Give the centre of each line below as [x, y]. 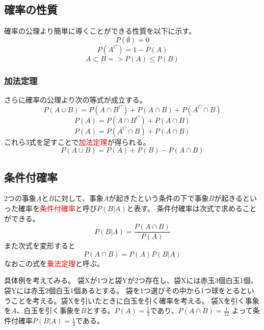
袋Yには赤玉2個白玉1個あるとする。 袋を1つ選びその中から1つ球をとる [122, 290]
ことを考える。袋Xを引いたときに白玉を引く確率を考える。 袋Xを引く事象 [135, 300]
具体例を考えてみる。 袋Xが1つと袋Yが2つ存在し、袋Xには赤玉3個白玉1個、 [131, 280]
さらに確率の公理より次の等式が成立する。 [75, 100]
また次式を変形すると [40, 246]
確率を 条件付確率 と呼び [57, 208]
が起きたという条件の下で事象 [159, 198]
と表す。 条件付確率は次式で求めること [192, 208]
